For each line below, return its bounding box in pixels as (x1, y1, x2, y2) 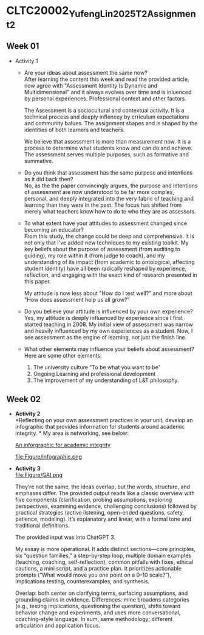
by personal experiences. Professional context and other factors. (24, 95, 187, 102)
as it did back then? (24, 175, 73, 182)
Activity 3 (15, 465, 41, 472)
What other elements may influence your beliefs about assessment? (24, 345, 194, 353)
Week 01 (6, 41, 39, 52)
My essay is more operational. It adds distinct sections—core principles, (15, 546, 195, 553)
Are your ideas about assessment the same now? (24, 69, 148, 76)
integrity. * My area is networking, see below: (15, 429, 129, 437)
